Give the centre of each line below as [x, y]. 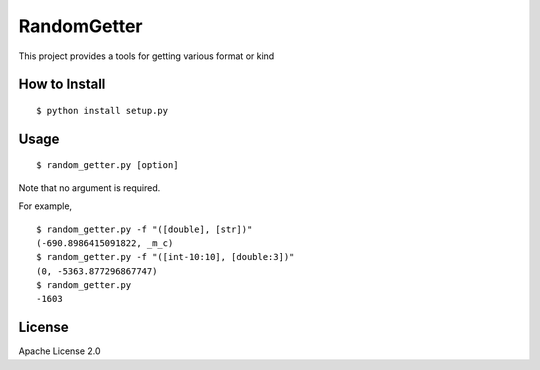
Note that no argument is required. [89, 187]
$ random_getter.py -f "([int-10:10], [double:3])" [165, 257]
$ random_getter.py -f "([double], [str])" [144, 229]
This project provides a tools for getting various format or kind [146, 56]
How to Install [62, 84]
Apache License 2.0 [59, 351]
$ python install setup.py [102, 110]
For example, [45, 206]
